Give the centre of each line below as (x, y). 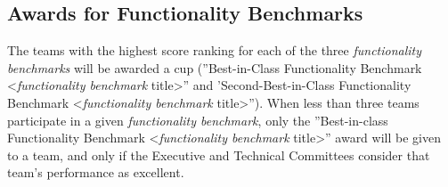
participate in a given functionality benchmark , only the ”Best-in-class (198, 120)
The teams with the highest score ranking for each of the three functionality (215, 50)
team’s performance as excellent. (96, 172)
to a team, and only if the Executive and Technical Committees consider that (219, 154)
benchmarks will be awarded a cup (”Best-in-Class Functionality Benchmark (215, 67)
